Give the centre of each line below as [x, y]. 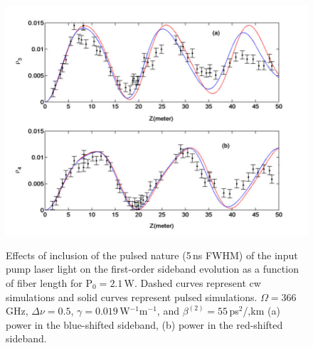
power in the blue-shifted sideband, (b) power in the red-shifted [144, 324]
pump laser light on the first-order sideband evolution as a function [152, 269]
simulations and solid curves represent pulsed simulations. [132, 297]
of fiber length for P [49, 282]
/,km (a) [261, 311]
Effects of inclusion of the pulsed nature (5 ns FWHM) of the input [152, 255]
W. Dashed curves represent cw [192, 282]
